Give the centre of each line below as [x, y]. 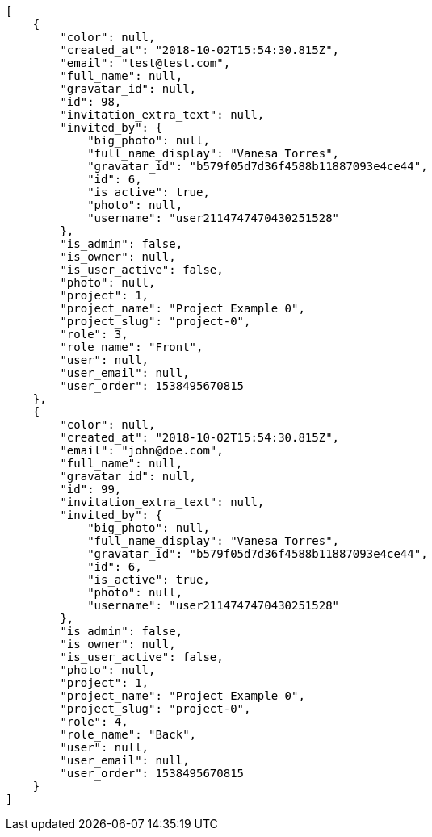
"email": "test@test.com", [145, 63]
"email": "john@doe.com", [142, 450]
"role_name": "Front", [132, 347]
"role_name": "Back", [128, 734]
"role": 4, [94, 722]
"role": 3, [94, 334]
